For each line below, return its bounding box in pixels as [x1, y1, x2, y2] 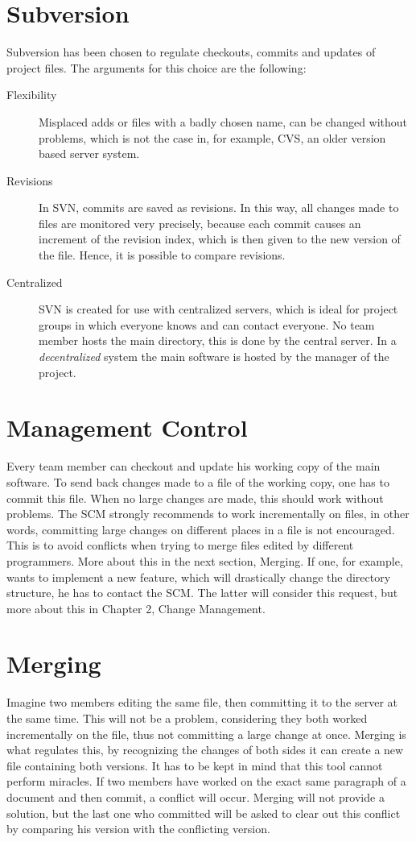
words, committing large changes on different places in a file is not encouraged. [6, 521, 395, 537]
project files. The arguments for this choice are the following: [6, 59, 307, 76]
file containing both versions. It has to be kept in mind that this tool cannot [6, 757, 383, 774]
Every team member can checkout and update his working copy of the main [6, 458, 381, 475]
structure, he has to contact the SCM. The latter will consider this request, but [6, 584, 398, 601]
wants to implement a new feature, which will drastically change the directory [6, 568, 391, 585]
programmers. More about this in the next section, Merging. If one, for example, [6, 552, 403, 569]
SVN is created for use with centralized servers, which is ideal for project [39, 301, 398, 317]
